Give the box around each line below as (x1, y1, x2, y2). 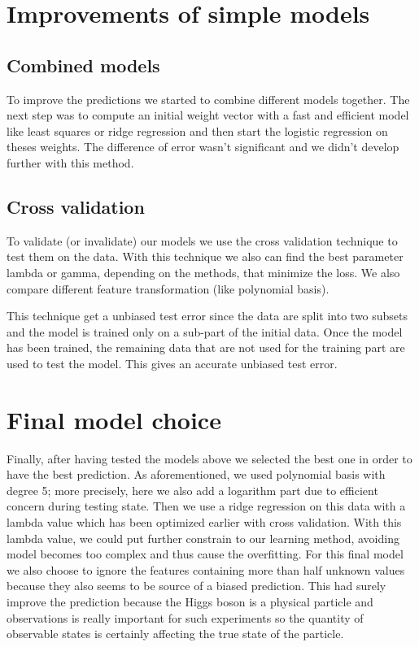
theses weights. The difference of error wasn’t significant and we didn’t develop (7, 138, 399, 155)
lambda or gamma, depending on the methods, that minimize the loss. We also (7, 263, 400, 280)
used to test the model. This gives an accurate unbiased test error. (7, 354, 338, 371)
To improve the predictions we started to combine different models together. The (7, 90, 410, 107)
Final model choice (7, 402, 221, 436)
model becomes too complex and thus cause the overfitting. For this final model (7, 545, 404, 562)
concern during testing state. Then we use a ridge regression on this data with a (7, 497, 406, 515)
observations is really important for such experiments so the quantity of (7, 609, 364, 626)
